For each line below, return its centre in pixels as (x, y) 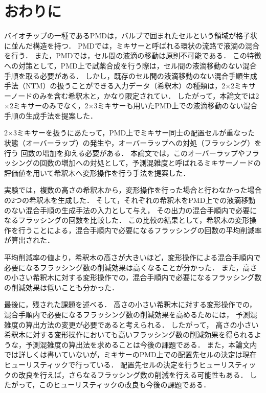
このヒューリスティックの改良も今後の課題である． (125, 385)
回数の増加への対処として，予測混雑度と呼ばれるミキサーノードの (150, 163)
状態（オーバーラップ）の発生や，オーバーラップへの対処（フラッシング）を (133, 143)
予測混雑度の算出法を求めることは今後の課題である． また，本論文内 (141, 344)
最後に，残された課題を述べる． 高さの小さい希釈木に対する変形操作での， (130, 304)
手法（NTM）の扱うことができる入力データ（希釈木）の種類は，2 (115, 86)
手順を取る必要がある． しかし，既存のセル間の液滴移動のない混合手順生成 (131, 75)
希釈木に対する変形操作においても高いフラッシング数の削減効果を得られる (129, 334)
